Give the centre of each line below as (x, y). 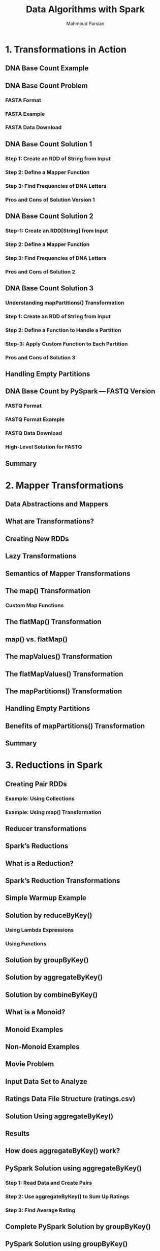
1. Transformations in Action (66, 49)
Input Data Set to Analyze (46, 1081)
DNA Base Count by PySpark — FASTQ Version (81, 391)
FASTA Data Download (34, 128)
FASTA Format (23, 100)
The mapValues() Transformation (59, 657)
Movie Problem (30, 1064)
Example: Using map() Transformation (53, 812)
